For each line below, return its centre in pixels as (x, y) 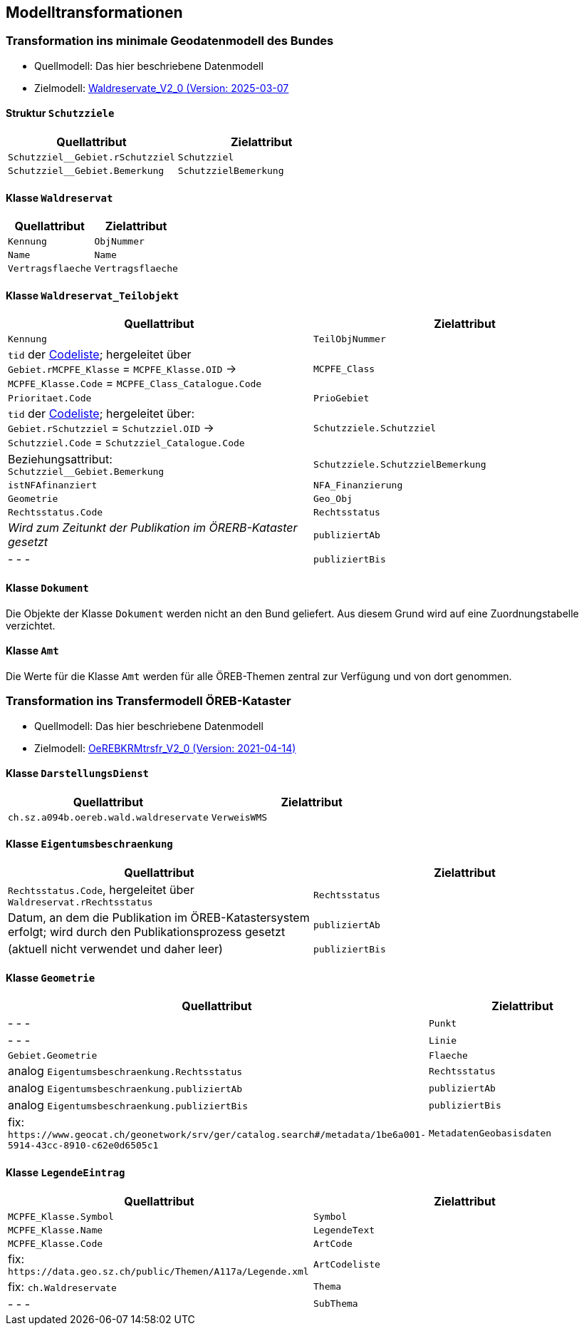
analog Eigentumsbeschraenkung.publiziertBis (128, 1105)
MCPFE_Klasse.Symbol (61, 1216)
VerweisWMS (239, 817)
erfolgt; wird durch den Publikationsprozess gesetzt (147, 932)
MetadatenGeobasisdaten (490, 1133)
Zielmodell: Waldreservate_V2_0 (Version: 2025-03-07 (162, 88)
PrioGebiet (341, 399)
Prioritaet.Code (50, 399)
